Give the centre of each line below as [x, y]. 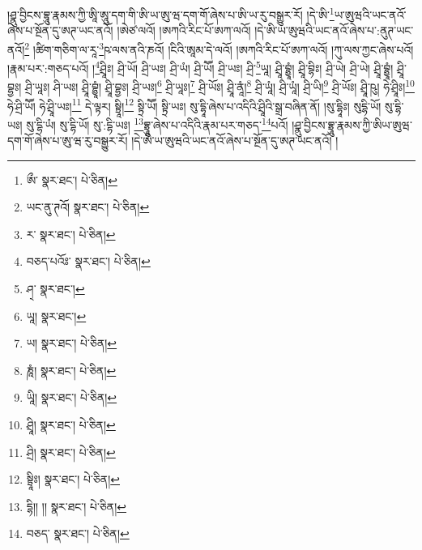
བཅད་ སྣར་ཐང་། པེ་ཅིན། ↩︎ [78, 533]
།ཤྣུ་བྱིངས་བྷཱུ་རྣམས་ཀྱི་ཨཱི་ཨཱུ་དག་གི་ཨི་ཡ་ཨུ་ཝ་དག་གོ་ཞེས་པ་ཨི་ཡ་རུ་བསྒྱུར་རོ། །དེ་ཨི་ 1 [171, 13]
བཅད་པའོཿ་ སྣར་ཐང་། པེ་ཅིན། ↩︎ [88, 261]
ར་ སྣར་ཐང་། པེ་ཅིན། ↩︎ [71, 234]
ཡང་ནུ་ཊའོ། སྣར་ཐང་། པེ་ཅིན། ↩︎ [88, 207]
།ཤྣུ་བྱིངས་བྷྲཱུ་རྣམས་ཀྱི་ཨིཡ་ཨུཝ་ [352, 124]
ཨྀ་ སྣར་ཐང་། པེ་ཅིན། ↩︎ [72, 179]
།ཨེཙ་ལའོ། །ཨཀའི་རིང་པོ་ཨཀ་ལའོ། [184, 30]
